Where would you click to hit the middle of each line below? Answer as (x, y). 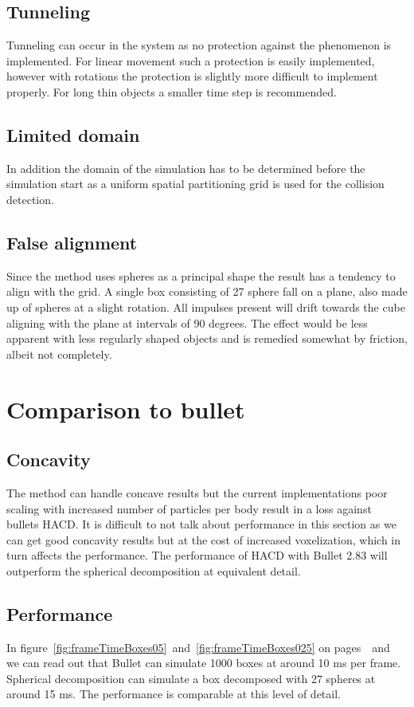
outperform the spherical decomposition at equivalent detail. (154, 570)
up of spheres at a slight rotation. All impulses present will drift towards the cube (206, 306)
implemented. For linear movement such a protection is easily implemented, (191, 60)
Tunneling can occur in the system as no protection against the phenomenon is (199, 45)
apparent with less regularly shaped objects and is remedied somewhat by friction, (207, 338)
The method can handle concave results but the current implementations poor (197, 492)
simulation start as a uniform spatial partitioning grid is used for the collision (195, 184)
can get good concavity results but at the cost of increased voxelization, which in (204, 539)
